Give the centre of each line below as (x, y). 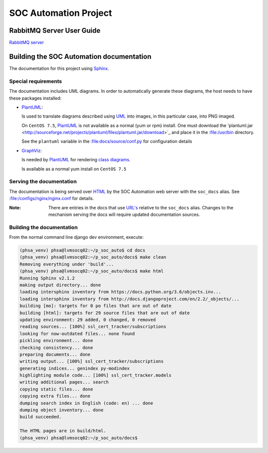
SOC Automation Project (61, 13)
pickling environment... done (56, 341)
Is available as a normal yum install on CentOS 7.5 (74, 169)
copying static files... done (56, 389)
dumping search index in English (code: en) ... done (86, 403)
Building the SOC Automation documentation (80, 56)
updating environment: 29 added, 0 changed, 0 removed (88, 320)
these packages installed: (35, 98)
